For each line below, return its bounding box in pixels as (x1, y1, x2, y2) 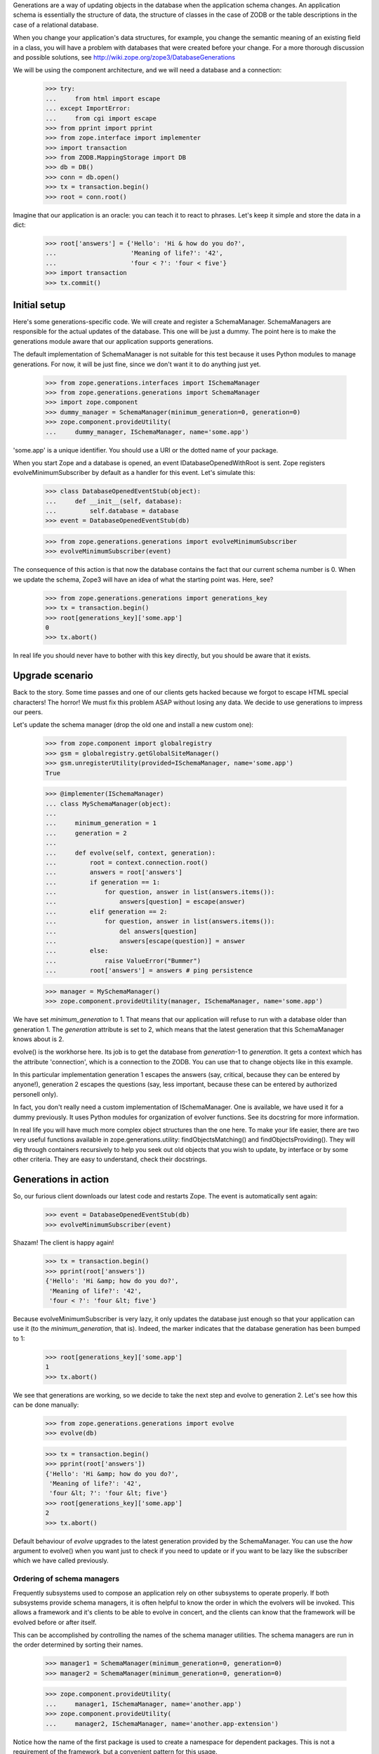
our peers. (13, 708, 44, 716)
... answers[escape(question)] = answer (45, 937, 246, 945)
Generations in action (13, 1174, 109, 1186)
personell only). (13, 1090, 59, 1098)
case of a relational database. (13, 20, 99, 29)
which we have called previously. (13, 1556, 109, 1565)
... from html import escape (45, 95, 161, 102)
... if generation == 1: (45, 878, 161, 886)
